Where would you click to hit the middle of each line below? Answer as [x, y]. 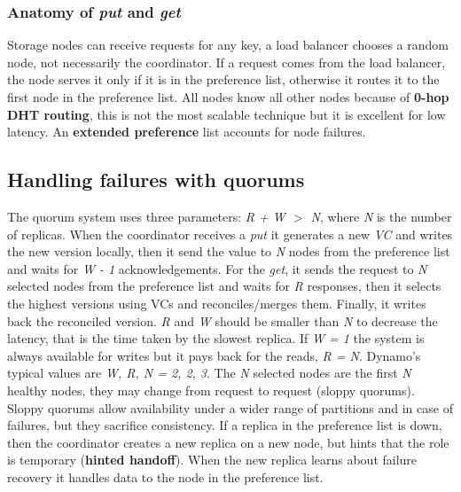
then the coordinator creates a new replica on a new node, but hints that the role [228, 442]
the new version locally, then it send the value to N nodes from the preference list [229, 251]
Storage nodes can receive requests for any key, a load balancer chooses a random [228, 45]
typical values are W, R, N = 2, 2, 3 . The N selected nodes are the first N [209, 373]
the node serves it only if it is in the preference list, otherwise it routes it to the [223, 79]
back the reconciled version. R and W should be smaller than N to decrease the [223, 320]
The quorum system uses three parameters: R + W [146, 216]
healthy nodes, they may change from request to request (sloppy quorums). [211, 390]
